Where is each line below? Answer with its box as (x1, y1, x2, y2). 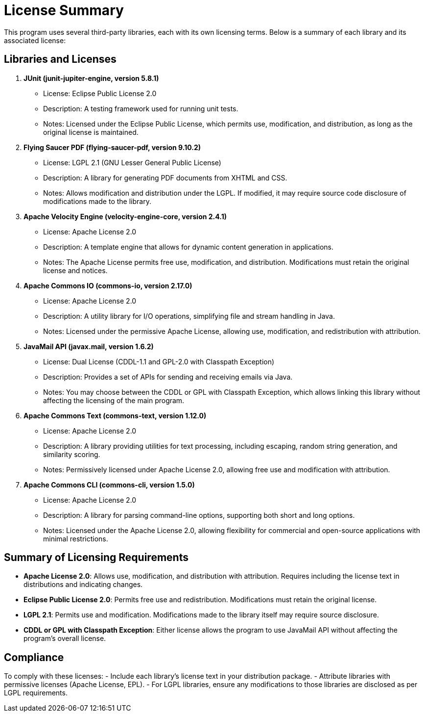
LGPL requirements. (4, 689, 68, 697)
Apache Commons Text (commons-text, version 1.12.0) (24, 411, 207, 420)
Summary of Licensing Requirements (4, 551, 188, 564)
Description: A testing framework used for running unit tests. (43, 104, 238, 113)
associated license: (4, 36, 66, 45)
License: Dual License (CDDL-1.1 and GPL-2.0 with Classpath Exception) (43, 357, 275, 366)
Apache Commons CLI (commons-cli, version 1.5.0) (24, 480, 195, 489)
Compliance (4, 651, 64, 664)
